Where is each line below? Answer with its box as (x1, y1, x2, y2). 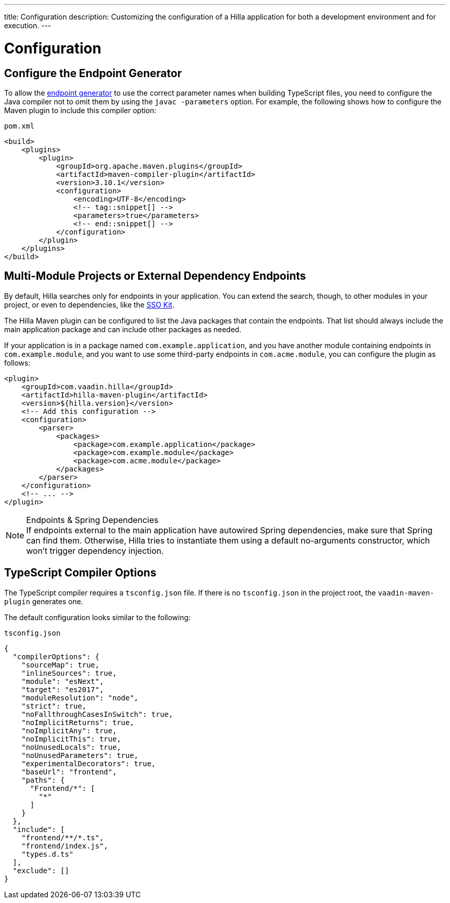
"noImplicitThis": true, (21, 734, 121, 743)
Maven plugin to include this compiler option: (4, 105, 157, 115)
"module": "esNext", (21, 677, 104, 685)
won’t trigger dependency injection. (26, 545, 164, 556)
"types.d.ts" (21, 850, 73, 858)
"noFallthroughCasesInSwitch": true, (21, 710, 173, 718)
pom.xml (4, 121, 35, 130)
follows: (4, 358, 30, 367)
